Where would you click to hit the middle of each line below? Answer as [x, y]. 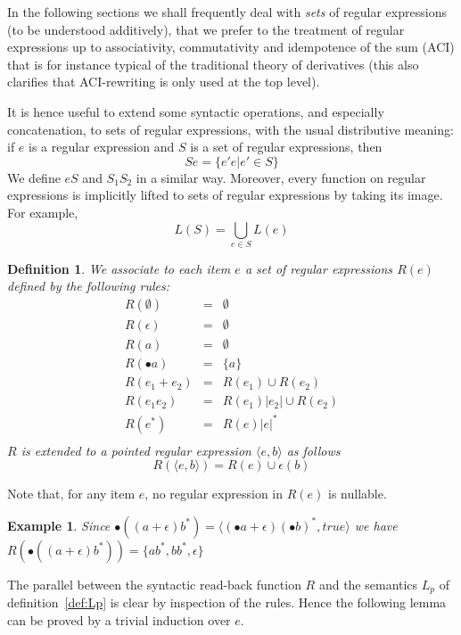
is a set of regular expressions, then [286, 147]
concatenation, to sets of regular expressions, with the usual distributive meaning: [230, 129]
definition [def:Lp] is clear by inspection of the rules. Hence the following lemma [227, 602]
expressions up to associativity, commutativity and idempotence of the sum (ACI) [231, 47]
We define [34, 177]
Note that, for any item [71, 494]
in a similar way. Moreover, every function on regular [281, 177]
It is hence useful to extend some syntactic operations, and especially [196, 111]
